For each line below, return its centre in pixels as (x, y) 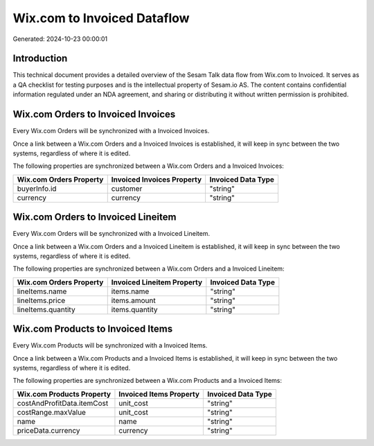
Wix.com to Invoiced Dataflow (101, 18)
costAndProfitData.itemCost (63, 403)
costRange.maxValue (52, 412)
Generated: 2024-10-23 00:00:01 (60, 39)
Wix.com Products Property (64, 394)
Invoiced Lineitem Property (157, 282)
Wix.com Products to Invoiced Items (93, 329)
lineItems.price (41, 300)
